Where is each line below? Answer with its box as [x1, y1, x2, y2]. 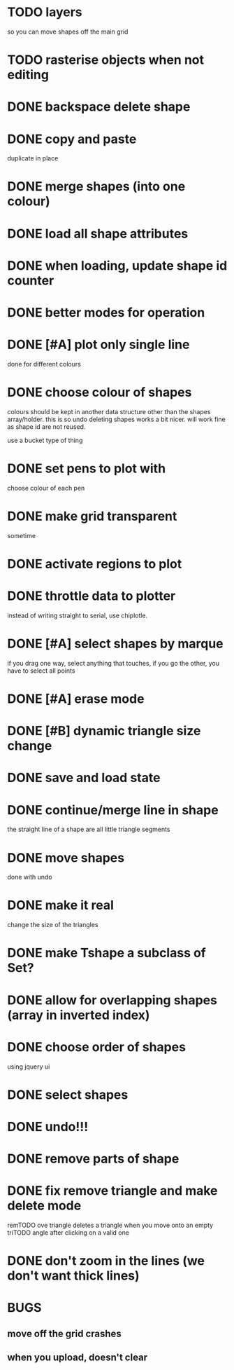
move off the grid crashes [7, 1327, 122, 1339]
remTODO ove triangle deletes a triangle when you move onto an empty [7, 1221, 214, 1229]
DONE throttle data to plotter [7, 588, 176, 604]
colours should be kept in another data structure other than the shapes [7, 407, 211, 416]
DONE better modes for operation [7, 305, 205, 320]
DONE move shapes [7, 849, 124, 865]
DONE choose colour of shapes [7, 385, 192, 400]
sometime [7, 531, 36, 540]
